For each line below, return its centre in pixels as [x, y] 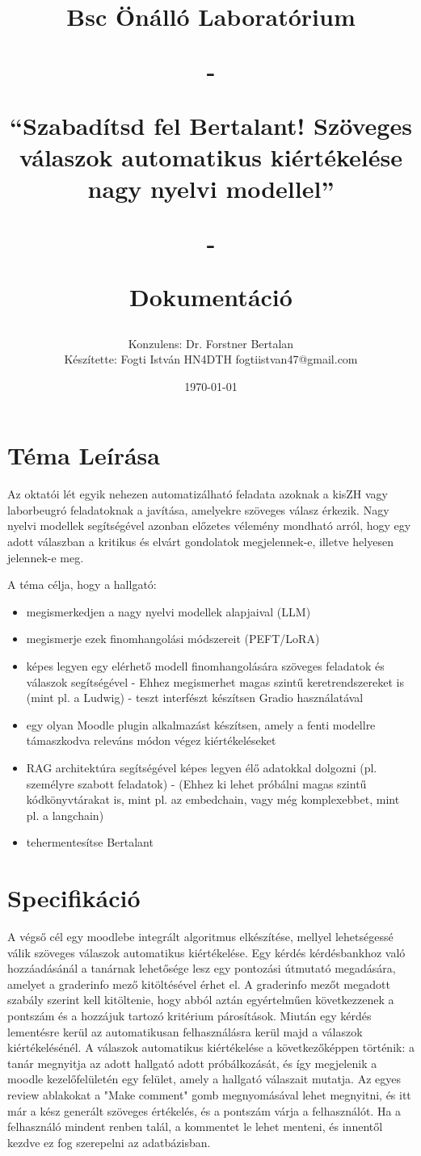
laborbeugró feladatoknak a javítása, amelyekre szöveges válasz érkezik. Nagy [198, 509]
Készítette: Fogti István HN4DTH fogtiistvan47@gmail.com [211, 359]
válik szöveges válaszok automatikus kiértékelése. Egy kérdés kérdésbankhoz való [206, 952]
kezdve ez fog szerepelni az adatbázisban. [109, 1142]
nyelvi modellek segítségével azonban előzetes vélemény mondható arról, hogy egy [209, 525]
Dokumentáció [211, 297]
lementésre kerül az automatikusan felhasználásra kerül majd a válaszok [185, 1031]
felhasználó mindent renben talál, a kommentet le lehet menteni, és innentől [195, 1127]
